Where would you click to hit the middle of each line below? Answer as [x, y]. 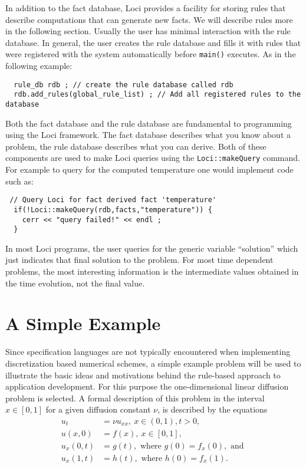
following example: [39, 66]
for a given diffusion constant [98, 409]
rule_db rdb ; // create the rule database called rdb [124, 85]
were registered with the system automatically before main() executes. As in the [151, 54]
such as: [19, 181]
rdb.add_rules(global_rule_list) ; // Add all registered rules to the [157, 95]
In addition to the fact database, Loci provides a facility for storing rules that [146, 8]
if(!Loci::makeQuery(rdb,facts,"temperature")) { [113, 210]
